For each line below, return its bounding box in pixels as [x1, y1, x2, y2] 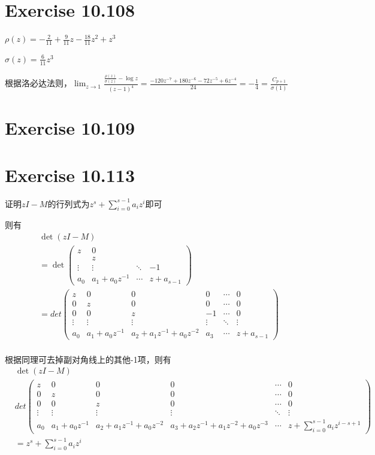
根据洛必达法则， [5, 77, 72, 89]
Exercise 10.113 [5, 162, 135, 187]
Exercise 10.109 [5, 116, 135, 140]
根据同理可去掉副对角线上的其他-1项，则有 [5, 353, 171, 365]
